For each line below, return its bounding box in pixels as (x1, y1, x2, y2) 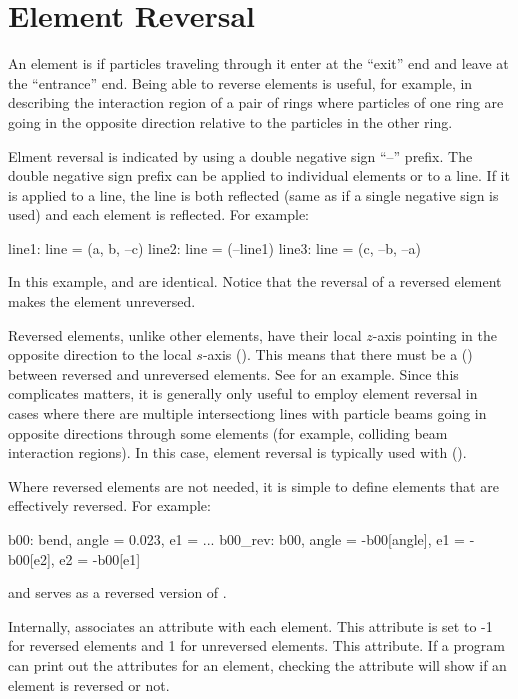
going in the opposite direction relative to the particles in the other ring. (8, 111, 453, 132)
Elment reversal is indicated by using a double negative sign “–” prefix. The (8, 145, 473, 166)
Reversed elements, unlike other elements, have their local (8, 324, 362, 345)
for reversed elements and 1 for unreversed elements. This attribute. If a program (8, 635, 505, 656)
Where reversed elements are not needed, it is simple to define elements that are (8, 475, 499, 496)
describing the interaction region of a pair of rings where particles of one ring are (8, 92, 504, 113)
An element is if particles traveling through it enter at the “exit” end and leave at (8, 53, 509, 74)
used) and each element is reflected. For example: (8, 204, 309, 225)
